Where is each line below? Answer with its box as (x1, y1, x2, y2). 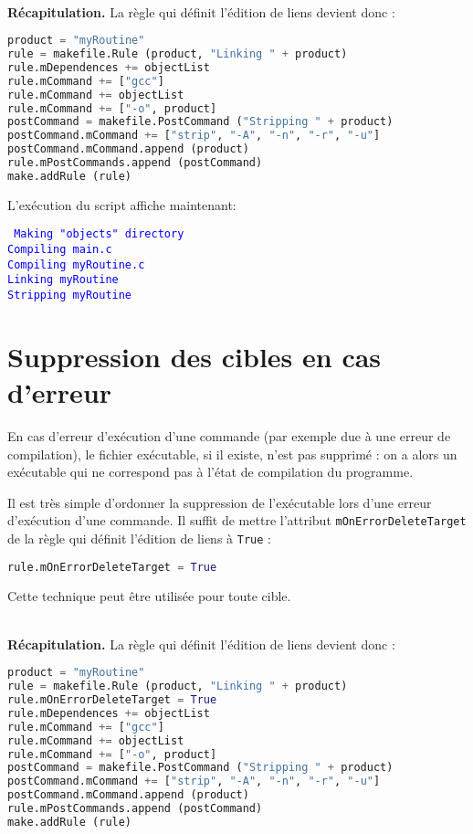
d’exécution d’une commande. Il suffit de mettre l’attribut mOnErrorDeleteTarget (7, 511, 467, 530)
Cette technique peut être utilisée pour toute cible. (7, 586, 291, 605)
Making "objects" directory (14, 227, 184, 241)
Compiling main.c (7, 243, 112, 257)
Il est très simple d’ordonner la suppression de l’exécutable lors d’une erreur (7, 492, 432, 512)
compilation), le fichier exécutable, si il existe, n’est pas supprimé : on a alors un (7, 444, 457, 463)
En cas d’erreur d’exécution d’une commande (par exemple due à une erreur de (7, 427, 451, 445)
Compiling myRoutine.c (7, 258, 145, 271)
